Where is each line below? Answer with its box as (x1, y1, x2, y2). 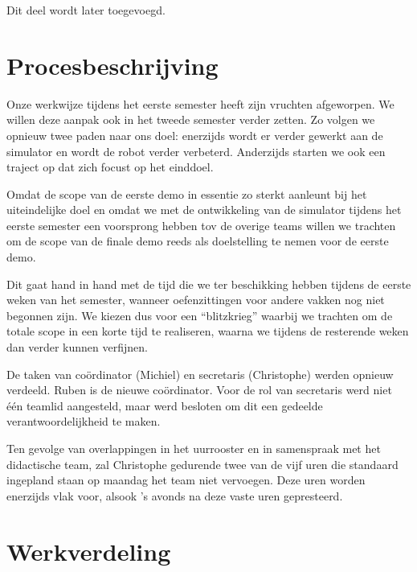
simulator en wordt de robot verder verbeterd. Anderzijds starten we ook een (6, 142, 386, 159)
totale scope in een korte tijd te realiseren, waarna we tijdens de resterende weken (6, 323, 409, 339)
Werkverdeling (6, 534, 171, 567)
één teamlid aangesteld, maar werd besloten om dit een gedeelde (6, 397, 323, 414)
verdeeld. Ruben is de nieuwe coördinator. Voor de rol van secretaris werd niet (6, 381, 392, 398)
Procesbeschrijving (6, 48, 219, 81)
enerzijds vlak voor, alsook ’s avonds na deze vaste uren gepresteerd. (6, 487, 343, 504)
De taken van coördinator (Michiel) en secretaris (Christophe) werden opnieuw (6, 365, 394, 382)
